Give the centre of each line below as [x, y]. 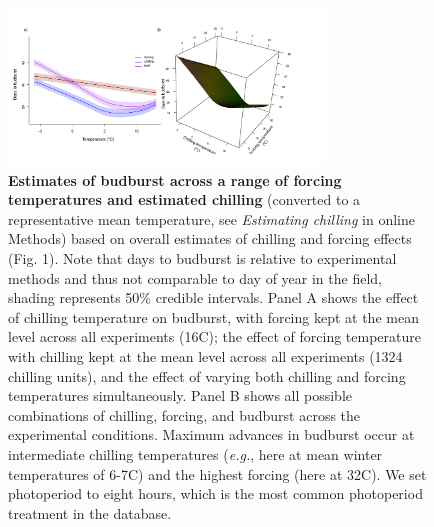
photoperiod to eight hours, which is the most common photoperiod [215, 493]
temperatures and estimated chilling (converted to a [184, 199]
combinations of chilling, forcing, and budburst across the [184, 414]
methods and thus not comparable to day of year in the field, [195, 277]
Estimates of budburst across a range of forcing [175, 179]
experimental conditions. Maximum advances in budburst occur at [211, 434]
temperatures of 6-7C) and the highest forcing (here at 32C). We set [217, 473]
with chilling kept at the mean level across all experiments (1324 [205, 356]
